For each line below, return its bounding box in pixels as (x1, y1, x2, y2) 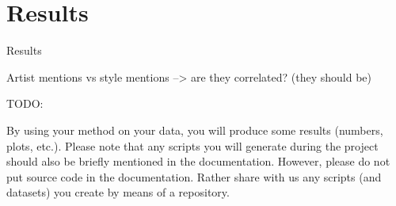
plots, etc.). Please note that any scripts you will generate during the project (6, 137, 379, 154)
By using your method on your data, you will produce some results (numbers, (6, 121, 383, 138)
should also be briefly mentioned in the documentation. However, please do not (6, 153, 390, 170)
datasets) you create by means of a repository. (6, 184, 230, 200)
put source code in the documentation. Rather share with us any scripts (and (6, 168, 382, 185)
